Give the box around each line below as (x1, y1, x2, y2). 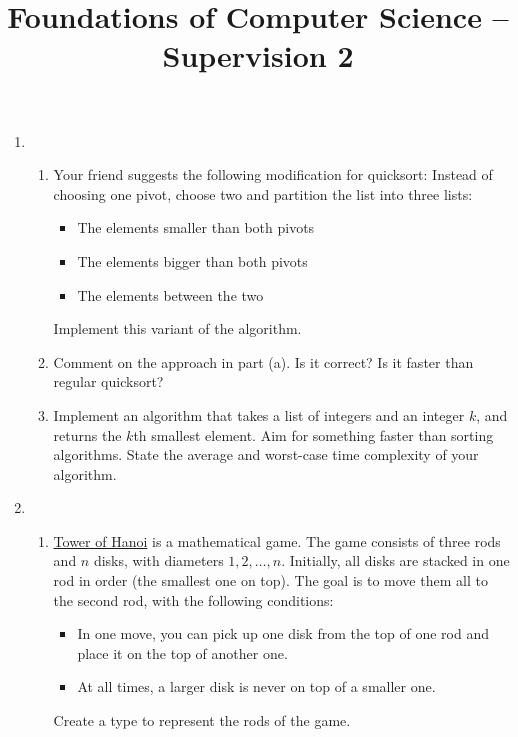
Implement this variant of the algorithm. (53, 318, 302, 339)
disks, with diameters (93, 550, 224, 571)
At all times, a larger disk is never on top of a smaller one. (77, 676, 436, 697)
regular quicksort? (53, 371, 164, 392)
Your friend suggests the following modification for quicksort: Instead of (53, 164, 493, 185)
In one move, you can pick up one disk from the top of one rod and (77, 623, 489, 644)
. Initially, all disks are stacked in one (281, 550, 510, 571)
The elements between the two (77, 284, 264, 305)
